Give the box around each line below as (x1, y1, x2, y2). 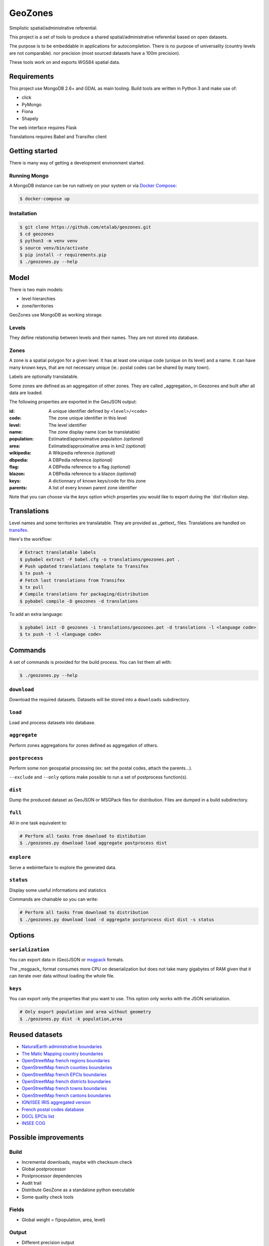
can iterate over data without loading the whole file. (9, 973, 115, 979)
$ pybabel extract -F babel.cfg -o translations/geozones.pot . (19, 556, 180, 562)
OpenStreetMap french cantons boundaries (21, 1092, 112, 1098)
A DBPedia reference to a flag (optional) (48, 464, 131, 469)
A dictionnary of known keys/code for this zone (48, 477, 146, 483)
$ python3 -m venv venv (19, 238, 78, 244)
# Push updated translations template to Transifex (19, 563, 149, 569)
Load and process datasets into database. (9, 719, 96, 725)
